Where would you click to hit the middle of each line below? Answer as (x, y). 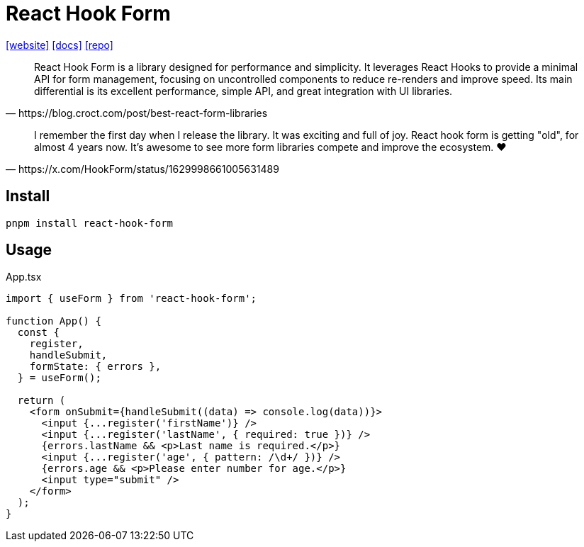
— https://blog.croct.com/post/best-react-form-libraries (137, 113)
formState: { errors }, (95, 367)
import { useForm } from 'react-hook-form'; (131, 299)
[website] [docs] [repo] (60, 45)
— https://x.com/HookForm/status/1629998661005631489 (142, 169)
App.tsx (24, 277)
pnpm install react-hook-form (90, 223)
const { (38, 333)
